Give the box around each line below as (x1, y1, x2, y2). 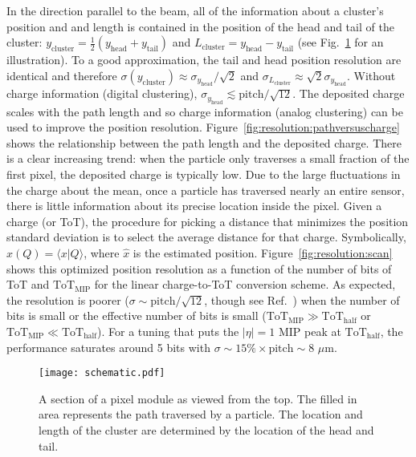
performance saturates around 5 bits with (6, 338, 210, 355)
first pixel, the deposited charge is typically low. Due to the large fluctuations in (6, 165, 401, 182)
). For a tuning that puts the (97, 322, 239, 339)
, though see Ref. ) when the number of (204, 291, 400, 308)
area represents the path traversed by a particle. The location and (39, 406, 363, 423)
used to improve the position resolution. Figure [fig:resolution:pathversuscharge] (6, 119, 400, 135)
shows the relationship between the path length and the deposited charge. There (6, 134, 402, 151)
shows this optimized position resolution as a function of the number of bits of (6, 260, 392, 277)
